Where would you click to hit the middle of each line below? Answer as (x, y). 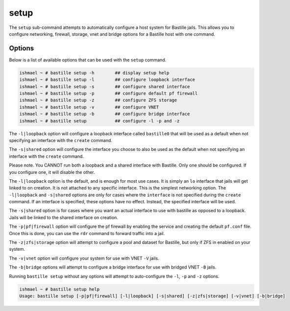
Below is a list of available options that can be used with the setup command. (88, 60)
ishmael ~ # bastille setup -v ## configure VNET (89, 107)
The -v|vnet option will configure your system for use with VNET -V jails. (84, 258)
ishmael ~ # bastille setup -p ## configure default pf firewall (109, 93)
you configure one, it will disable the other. (52, 172)
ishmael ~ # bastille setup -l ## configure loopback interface (107, 80)
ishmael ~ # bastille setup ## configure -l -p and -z (99, 121)
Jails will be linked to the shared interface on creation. (64, 217)
